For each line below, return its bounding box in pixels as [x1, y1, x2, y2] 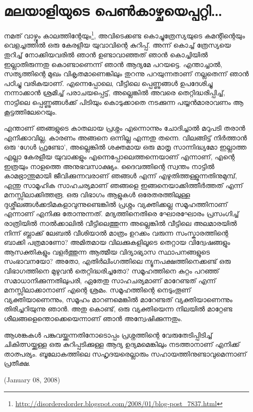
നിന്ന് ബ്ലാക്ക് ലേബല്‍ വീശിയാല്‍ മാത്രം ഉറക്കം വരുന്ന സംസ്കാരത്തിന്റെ [4, 227, 228, 238]
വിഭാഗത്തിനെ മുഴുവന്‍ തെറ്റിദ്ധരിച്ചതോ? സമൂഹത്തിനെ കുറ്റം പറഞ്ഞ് [4, 266, 219, 276]
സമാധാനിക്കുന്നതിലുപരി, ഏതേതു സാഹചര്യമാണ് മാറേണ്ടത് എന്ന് [4, 275, 216, 285]
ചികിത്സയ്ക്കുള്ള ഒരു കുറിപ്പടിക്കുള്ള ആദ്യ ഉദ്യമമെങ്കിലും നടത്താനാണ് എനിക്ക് [4, 339, 240, 349]
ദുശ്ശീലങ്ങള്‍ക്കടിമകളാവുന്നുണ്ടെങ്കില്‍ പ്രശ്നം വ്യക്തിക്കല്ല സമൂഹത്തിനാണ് [4, 199, 228, 209]
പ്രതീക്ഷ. [4, 358, 31, 368]
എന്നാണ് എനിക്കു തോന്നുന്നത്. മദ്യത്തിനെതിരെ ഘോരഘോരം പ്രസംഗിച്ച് [4, 208, 239, 219]
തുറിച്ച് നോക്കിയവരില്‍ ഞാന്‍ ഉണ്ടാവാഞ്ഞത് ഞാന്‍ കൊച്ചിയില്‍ [4, 49, 208, 59]
